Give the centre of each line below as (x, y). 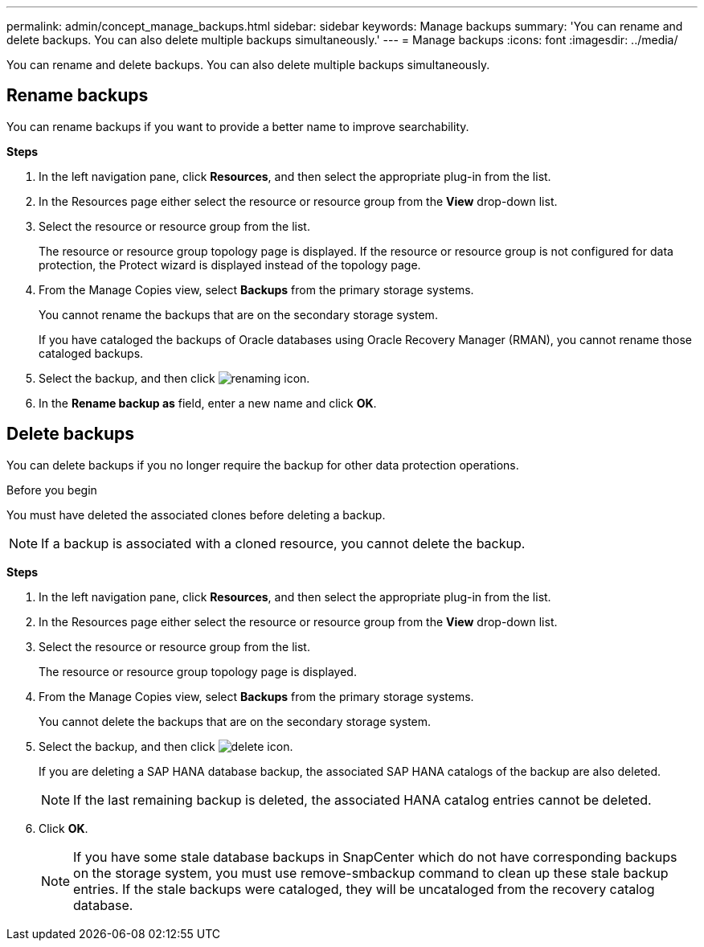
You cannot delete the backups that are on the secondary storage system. (235, 721)
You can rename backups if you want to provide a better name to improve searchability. (238, 126)
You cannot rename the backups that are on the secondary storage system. (238, 314)
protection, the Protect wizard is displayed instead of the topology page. (230, 264)
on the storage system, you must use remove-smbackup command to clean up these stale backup (371, 873)
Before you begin (52, 490)
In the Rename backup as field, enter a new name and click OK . (208, 403)
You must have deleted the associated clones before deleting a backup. (196, 514)
